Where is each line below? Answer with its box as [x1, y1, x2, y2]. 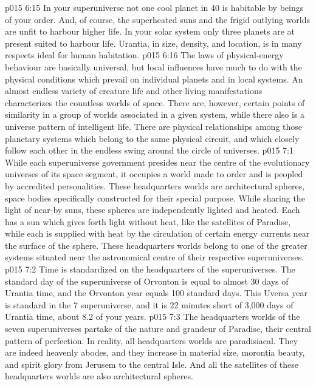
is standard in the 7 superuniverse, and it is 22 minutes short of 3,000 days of [5, 298, 294, 311]
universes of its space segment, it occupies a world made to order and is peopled [5, 168, 303, 180]
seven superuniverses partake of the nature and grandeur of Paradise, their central [5, 322, 311, 335]
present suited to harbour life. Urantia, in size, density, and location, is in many [5, 36, 302, 49]
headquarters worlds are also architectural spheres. [5, 370, 193, 382]
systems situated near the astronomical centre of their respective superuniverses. [5, 251, 304, 263]
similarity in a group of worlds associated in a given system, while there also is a [5, 108, 305, 121]
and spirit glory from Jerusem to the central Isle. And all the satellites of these [5, 357, 299, 370]
